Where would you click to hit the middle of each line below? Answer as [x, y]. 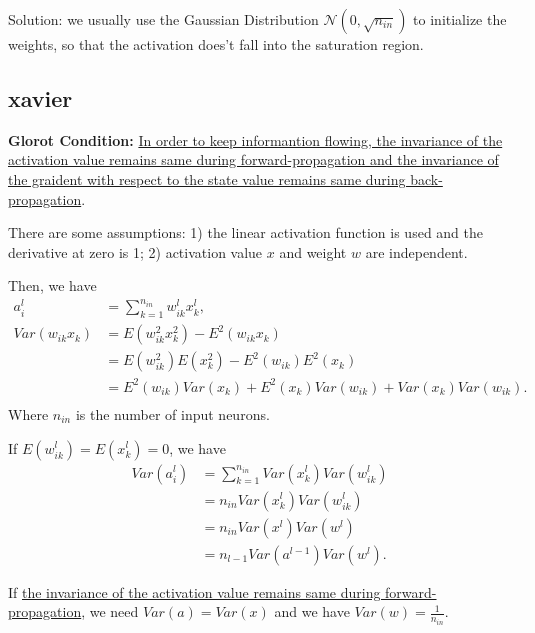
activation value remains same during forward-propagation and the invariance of [253, 159]
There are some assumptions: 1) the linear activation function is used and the [246, 232]
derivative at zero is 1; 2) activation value [135, 251]
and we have [312, 611]
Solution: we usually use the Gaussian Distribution [163, 19]
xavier [40, 97]
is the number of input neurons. [172, 413]
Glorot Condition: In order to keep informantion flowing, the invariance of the [255, 139]
